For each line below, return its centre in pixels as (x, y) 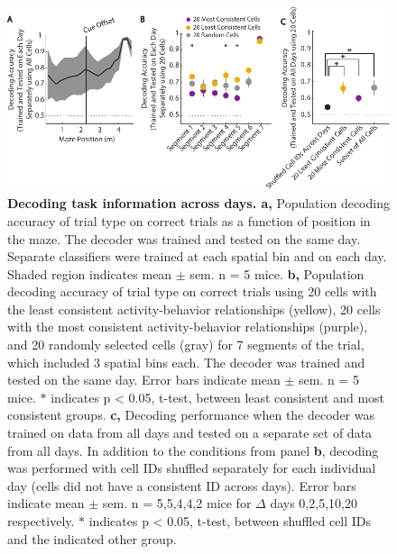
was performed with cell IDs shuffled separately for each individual (192, 468)
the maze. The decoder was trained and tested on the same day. (184, 238)
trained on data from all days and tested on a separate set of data (190, 433)
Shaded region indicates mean (90, 273)
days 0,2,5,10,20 (314, 503)
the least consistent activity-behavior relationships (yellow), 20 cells (194, 309)
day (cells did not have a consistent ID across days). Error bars (182, 485)
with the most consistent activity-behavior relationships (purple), (188, 327)
